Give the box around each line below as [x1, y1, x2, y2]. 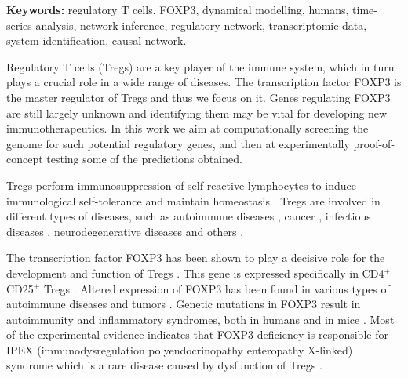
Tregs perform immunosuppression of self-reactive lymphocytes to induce [6, 176, 356, 193]
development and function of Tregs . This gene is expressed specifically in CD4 [6, 264, 384, 281]
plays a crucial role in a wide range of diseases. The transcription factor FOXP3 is [6, 74, 402, 90]
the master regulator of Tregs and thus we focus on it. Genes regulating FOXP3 [6, 89, 391, 105]
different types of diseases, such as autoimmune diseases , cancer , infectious [6, 208, 371, 224]
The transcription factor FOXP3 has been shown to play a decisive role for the [6, 249, 385, 266]
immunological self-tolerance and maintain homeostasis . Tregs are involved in [6, 192, 381, 209]
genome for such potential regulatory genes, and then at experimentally [6, 135, 350, 151]
